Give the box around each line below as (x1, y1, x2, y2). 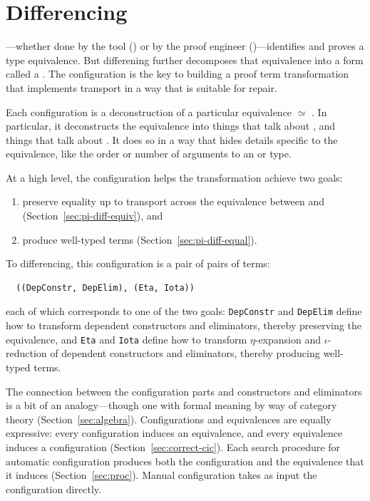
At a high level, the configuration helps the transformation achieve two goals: (6, 170, 343, 185)
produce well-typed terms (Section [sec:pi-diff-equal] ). (22, 232, 257, 247)
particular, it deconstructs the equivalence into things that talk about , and (6, 118, 335, 133)
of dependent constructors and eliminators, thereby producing (50, 346, 320, 361)
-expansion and (255, 331, 321, 346)
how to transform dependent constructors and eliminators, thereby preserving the (6, 318, 361, 333)
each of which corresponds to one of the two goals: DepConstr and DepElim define (6, 304, 362, 319)
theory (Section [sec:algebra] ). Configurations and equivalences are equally (6, 411, 332, 426)
